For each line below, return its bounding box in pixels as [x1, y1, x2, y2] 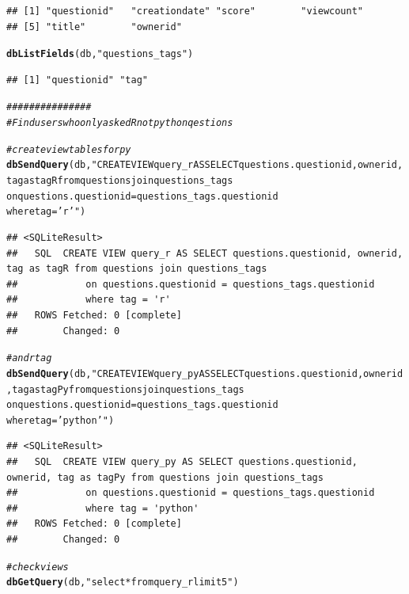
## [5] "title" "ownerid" [6, 21, 182, 32]
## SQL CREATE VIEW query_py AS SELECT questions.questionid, [6, 456, 358, 468]
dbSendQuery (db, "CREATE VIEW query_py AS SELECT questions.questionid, [6, 367, 364, 379]
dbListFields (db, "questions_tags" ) [6, 48, 194, 60]
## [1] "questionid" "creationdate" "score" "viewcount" [6, 6, 364, 17]
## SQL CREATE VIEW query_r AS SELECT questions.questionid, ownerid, [6, 247, 403, 259]
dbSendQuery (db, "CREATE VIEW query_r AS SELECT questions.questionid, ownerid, [6, 159, 403, 171]
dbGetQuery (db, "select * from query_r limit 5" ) [6, 577, 239, 588]
